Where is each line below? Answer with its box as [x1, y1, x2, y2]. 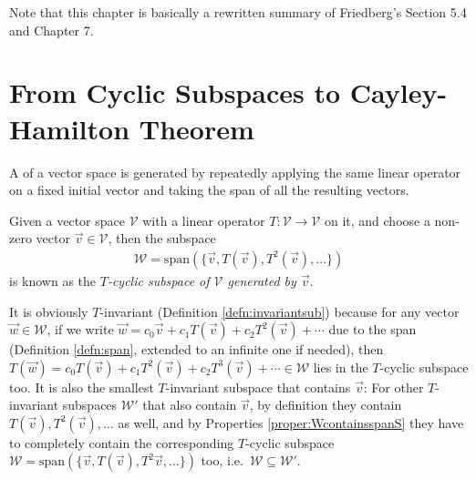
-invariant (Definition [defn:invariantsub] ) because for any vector [99, 301, 460, 321]
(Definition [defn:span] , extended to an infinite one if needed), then [9, 340, 384, 359]
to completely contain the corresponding [9, 433, 234, 452]
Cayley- [349, 74, 448, 111]
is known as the [9, 270, 97, 290]
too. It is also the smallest [9, 377, 154, 396]
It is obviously [9, 301, 88, 321]
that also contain [142, 395, 237, 414]
